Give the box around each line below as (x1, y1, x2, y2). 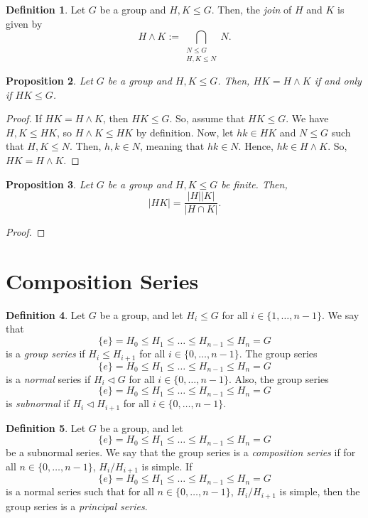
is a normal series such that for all (6, 484, 154, 499)
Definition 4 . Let (6, 307, 86, 322)
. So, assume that (169, 111, 245, 126)
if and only (314, 72, 362, 87)
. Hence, (238, 139, 274, 153)
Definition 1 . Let (6, 2, 86, 16)
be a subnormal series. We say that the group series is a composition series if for (6, 445, 356, 460)
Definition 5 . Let (6, 420, 86, 435)
